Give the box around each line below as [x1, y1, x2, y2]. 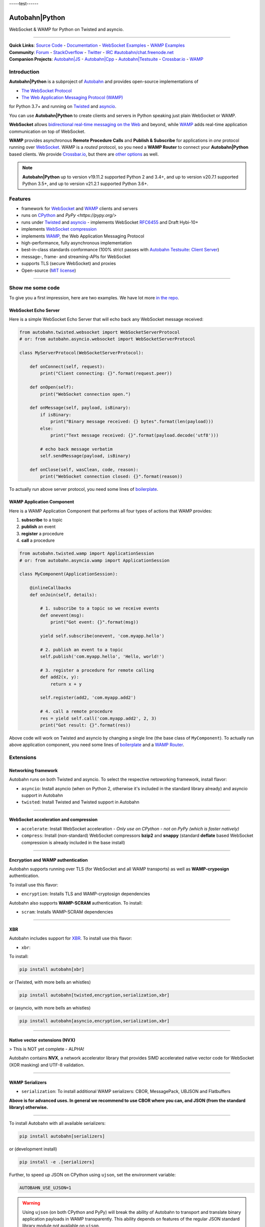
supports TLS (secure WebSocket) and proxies [21, 261, 116, 267]
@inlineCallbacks [29, 585, 72, 591]
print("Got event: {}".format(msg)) [50, 619, 139, 625]
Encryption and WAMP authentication [9, 857, 88, 863]
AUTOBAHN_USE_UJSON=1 [19, 1185, 72, 1191]
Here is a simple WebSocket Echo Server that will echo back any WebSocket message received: [9, 317, 204, 322]
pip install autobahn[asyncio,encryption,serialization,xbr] [19, 1018, 170, 1024]
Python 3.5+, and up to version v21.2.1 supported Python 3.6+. [22, 181, 149, 187]
